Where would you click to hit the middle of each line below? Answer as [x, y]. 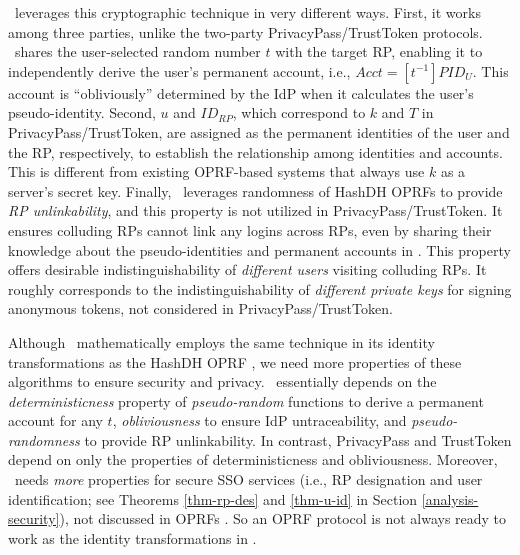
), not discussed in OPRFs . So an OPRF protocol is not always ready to [283, 518]
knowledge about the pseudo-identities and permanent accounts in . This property [259, 249]
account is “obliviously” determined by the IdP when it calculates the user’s [241, 92]
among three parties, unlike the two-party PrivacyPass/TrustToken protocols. [245, 31]
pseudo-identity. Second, [82, 112]
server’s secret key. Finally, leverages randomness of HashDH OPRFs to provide [255, 190]
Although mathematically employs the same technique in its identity [221, 341]
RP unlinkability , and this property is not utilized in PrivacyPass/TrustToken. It [255, 210]
